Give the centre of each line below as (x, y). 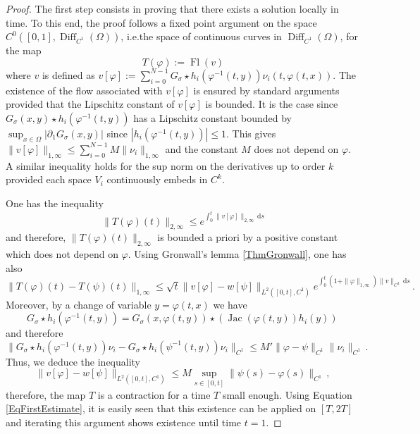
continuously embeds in (157, 179)
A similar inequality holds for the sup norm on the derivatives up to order (166, 165)
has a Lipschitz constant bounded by (212, 117)
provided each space (49, 179)
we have (230, 304)
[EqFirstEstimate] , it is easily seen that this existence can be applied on (161, 408)
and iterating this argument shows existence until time (124, 422)
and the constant (202, 148)
